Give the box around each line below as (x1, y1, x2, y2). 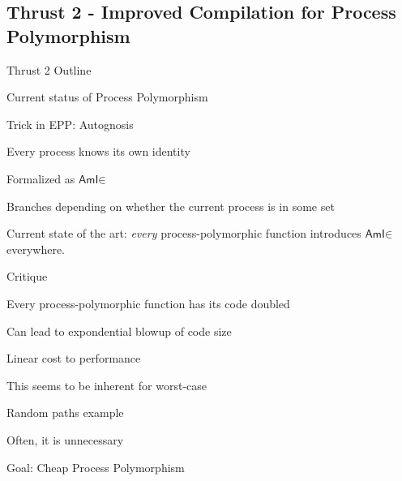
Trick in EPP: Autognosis (6, 115, 134, 132)
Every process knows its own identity (6, 143, 190, 160)
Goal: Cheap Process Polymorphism (6, 458, 185, 475)
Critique (6, 268, 48, 285)
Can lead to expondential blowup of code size (6, 322, 232, 339)
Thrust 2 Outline (6, 61, 92, 78)
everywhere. (6, 240, 66, 257)
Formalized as (6, 170, 75, 187)
